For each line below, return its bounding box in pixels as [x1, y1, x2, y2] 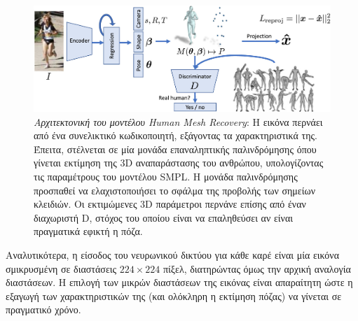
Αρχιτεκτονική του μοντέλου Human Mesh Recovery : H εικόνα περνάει [34, 114, 323, 129]
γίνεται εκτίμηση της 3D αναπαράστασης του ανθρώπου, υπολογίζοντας [34, 155, 324, 170]
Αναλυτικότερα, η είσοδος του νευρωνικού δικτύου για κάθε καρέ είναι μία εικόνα [6, 248, 340, 262]
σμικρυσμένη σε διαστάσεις [6, 261, 117, 276]
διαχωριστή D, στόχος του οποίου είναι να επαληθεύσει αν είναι [34, 210, 294, 224]
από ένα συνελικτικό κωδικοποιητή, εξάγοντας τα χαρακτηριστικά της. [34, 128, 317, 143]
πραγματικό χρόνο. [6, 302, 81, 317]
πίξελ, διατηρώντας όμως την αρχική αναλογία [163, 261, 351, 276]
